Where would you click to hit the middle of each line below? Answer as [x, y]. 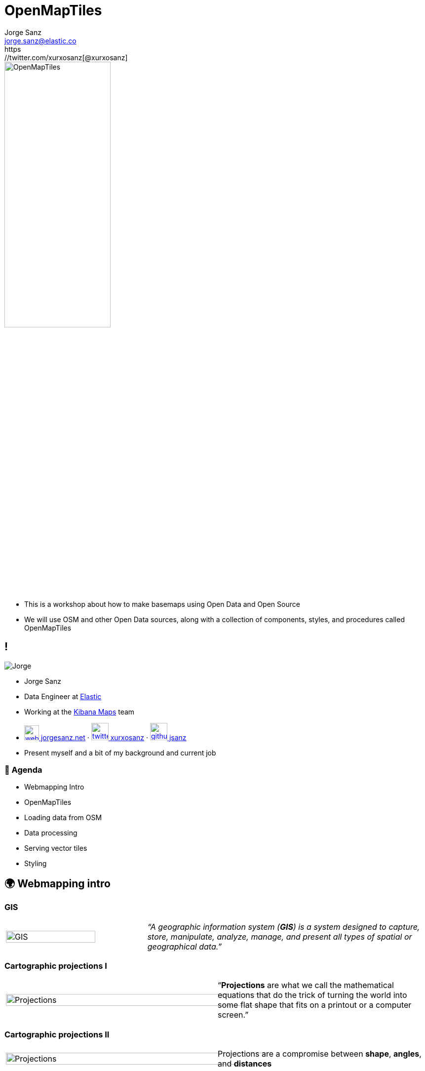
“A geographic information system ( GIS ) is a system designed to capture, [284, 927]
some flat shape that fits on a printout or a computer [315, 1005]
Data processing [51, 833]
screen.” [233, 1015]
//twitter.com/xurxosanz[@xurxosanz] [66, 57]
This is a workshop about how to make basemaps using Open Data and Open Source [162, 604]
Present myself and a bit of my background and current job [120, 753]
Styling [36, 864]
